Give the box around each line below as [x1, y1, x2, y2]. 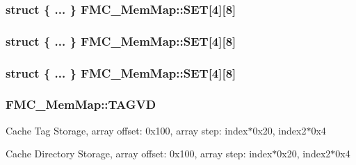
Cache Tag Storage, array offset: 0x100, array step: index [6, 123, 248, 137]
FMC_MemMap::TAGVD [6, 96, 156, 113]
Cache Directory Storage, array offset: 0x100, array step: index [6, 146, 273, 161]
